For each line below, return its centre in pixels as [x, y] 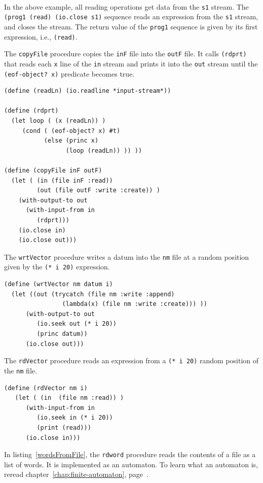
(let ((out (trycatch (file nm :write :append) [93, 294]
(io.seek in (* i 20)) [75, 418]
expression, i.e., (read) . [41, 36]
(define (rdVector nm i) [46, 388]
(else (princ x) [71, 141]
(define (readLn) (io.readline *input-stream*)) [88, 91]
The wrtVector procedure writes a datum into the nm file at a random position [127, 256]
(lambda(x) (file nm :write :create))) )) [135, 304]
